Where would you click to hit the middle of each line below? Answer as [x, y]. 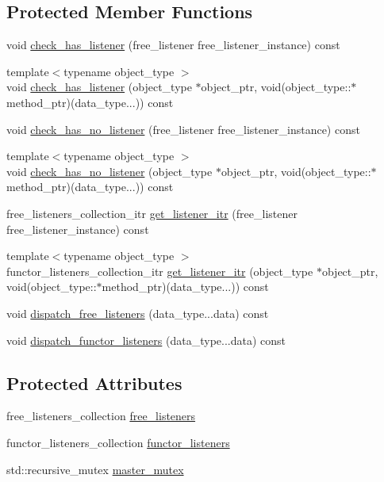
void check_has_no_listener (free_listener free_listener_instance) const [183, 129]
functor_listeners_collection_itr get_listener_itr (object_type [160, 271]
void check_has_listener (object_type [99, 87]
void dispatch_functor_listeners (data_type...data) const [146, 340]
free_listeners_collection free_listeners [101, 416]
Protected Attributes [94, 383]
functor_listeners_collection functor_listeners [118, 442]
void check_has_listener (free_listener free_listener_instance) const [173, 45]
